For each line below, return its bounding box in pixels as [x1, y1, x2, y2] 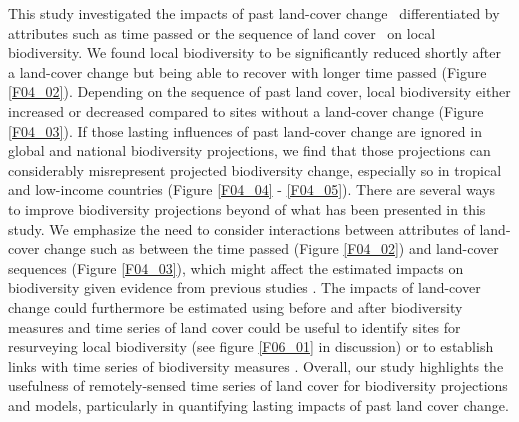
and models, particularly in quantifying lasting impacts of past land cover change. [8, 394, 509, 415]
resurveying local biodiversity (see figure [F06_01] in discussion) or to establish [8, 336, 494, 357]
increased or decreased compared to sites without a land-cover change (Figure [8, 100, 484, 121]
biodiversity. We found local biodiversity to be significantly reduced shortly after [8, 42, 501, 63]
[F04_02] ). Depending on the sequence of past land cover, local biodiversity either [8, 81, 511, 102]
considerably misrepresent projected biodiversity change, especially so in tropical [8, 159, 502, 180]
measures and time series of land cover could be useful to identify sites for [8, 316, 461, 337]
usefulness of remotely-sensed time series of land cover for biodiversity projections [8, 375, 508, 396]
